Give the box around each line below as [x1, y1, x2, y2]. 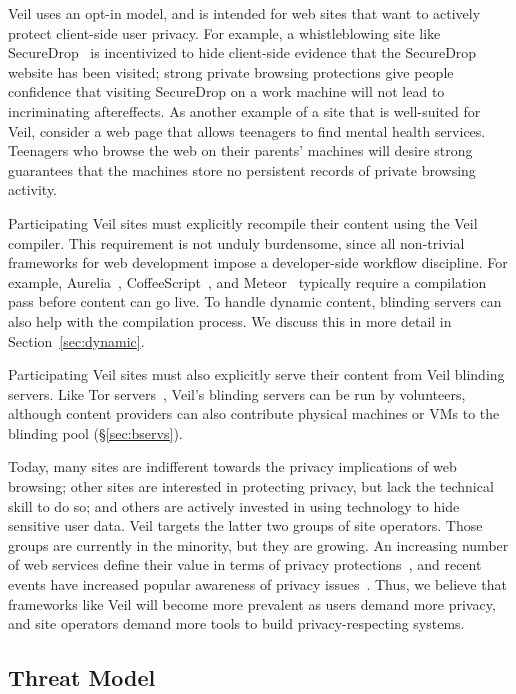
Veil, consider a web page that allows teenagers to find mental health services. [8, 120, 486, 141]
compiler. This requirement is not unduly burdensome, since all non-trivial [8, 232, 465, 253]
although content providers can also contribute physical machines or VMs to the [8, 403, 500, 424]
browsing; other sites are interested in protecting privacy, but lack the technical [8, 476, 494, 497]
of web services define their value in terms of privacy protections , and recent [8, 554, 482, 575]
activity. [8, 179, 58, 200]
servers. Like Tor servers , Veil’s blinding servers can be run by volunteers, [8, 383, 466, 404]
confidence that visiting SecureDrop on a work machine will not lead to [8, 81, 445, 102]
